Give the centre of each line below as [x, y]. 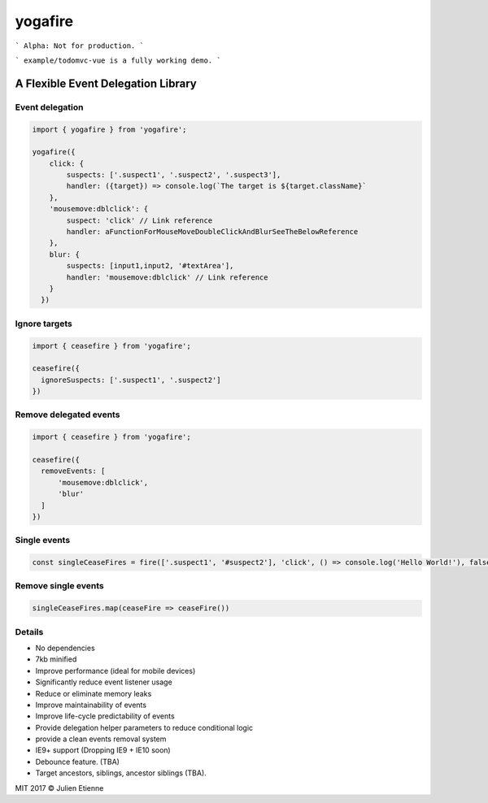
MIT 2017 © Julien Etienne [59, 788]
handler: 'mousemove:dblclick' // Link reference [167, 277]
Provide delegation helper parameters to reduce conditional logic [144, 727]
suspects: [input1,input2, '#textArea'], [150, 266]
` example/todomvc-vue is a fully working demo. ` [118, 60]
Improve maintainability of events [91, 705]
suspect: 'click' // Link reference [139, 220]
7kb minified [56, 659]
